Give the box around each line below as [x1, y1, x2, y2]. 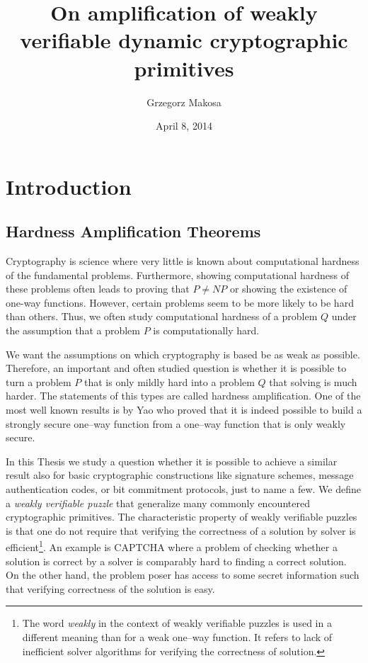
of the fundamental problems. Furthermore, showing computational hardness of [6, 267, 349, 282]
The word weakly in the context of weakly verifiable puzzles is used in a [22, 616, 332, 630]
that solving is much [269, 374, 357, 389]
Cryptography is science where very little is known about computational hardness [6, 254, 360, 268]
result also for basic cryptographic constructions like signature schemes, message [6, 467, 354, 482]
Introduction [6, 171, 132, 200]
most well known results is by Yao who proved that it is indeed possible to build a [6, 402, 362, 417]
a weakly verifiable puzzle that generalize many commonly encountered [6, 495, 310, 510]
